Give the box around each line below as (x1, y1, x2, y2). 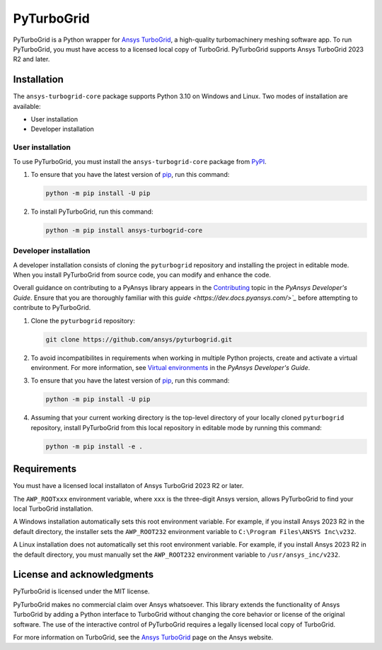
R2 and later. (13, 55, 50, 64)
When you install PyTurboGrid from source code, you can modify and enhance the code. (13, 271, 272, 279)
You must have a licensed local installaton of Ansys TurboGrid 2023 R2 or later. (13, 482, 244, 490)
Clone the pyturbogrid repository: (30, 316, 136, 325)
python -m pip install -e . (45, 442, 143, 451)
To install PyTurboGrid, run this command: (30, 207, 154, 216)
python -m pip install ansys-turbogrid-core (45, 226, 203, 234)
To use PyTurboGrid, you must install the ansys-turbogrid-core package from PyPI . (13, 157, 267, 166)
